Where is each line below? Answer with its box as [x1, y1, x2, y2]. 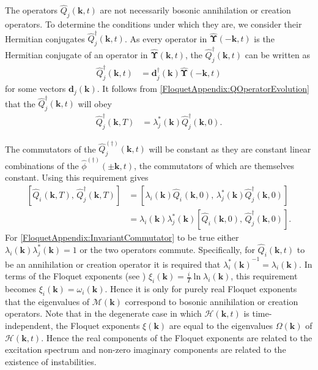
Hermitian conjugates [5, 32, 85, 45]
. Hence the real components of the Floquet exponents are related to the [41, 331, 312, 344]
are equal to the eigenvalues [169, 319, 273, 332]
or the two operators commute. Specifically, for [79, 243, 255, 255]
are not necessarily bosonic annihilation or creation [100, 4, 291, 17]
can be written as [245, 48, 311, 61]
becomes [5, 282, 37, 295]
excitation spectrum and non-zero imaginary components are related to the [5, 343, 286, 356]
